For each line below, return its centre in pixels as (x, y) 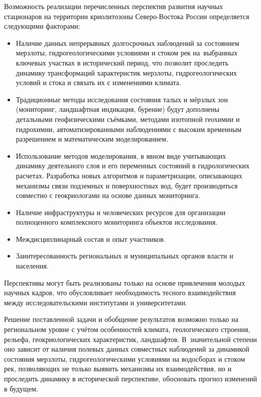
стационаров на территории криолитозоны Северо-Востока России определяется (127, 16)
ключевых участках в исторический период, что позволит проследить (122, 62)
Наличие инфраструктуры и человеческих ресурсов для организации (121, 212)
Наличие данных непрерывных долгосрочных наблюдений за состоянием (127, 43)
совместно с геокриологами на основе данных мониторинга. (108, 195)
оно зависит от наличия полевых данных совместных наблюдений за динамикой (127, 349)
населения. (32, 266)
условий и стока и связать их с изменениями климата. (99, 82)
